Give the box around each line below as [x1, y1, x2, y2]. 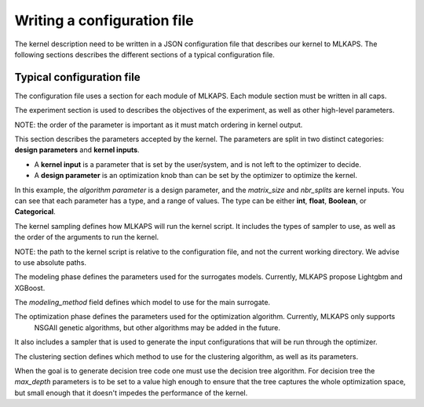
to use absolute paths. [14, 257, 86, 267]
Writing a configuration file [14, 12, 194, 29]
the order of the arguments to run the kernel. [14, 232, 159, 242]
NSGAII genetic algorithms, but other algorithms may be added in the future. [34, 322, 281, 333]
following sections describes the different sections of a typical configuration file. [14, 49, 275, 59]
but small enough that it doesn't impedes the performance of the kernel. [14, 388, 248, 398]
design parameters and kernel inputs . [14, 145, 141, 154]
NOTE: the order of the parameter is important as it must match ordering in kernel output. [14, 120, 303, 129]
